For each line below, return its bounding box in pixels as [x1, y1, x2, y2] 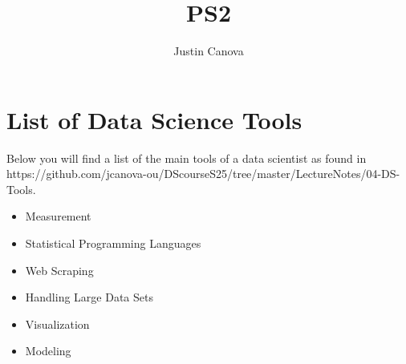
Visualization [25, 315, 90, 332]
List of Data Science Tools [6, 103, 302, 135]
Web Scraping [25, 261, 94, 278]
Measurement [25, 208, 91, 224]
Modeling [25, 342, 71, 359]
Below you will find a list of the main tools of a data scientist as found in [6, 149, 367, 166]
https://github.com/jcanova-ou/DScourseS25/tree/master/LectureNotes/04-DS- [6, 165, 400, 182]
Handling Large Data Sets [25, 289, 153, 305]
